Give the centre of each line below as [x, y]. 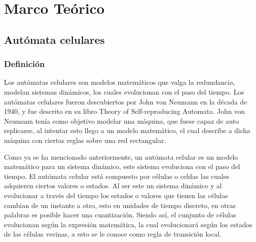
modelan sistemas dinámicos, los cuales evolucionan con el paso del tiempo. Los [124, 91]
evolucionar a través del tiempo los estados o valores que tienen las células [116, 195]
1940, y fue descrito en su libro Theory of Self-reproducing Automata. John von [125, 111]
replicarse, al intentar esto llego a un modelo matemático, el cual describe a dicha [127, 130]
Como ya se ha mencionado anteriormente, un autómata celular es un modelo [121, 156]
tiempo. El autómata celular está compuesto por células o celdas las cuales [117, 176]
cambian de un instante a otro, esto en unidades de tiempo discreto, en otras [120, 205]
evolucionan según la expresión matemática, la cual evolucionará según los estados [128, 224]
